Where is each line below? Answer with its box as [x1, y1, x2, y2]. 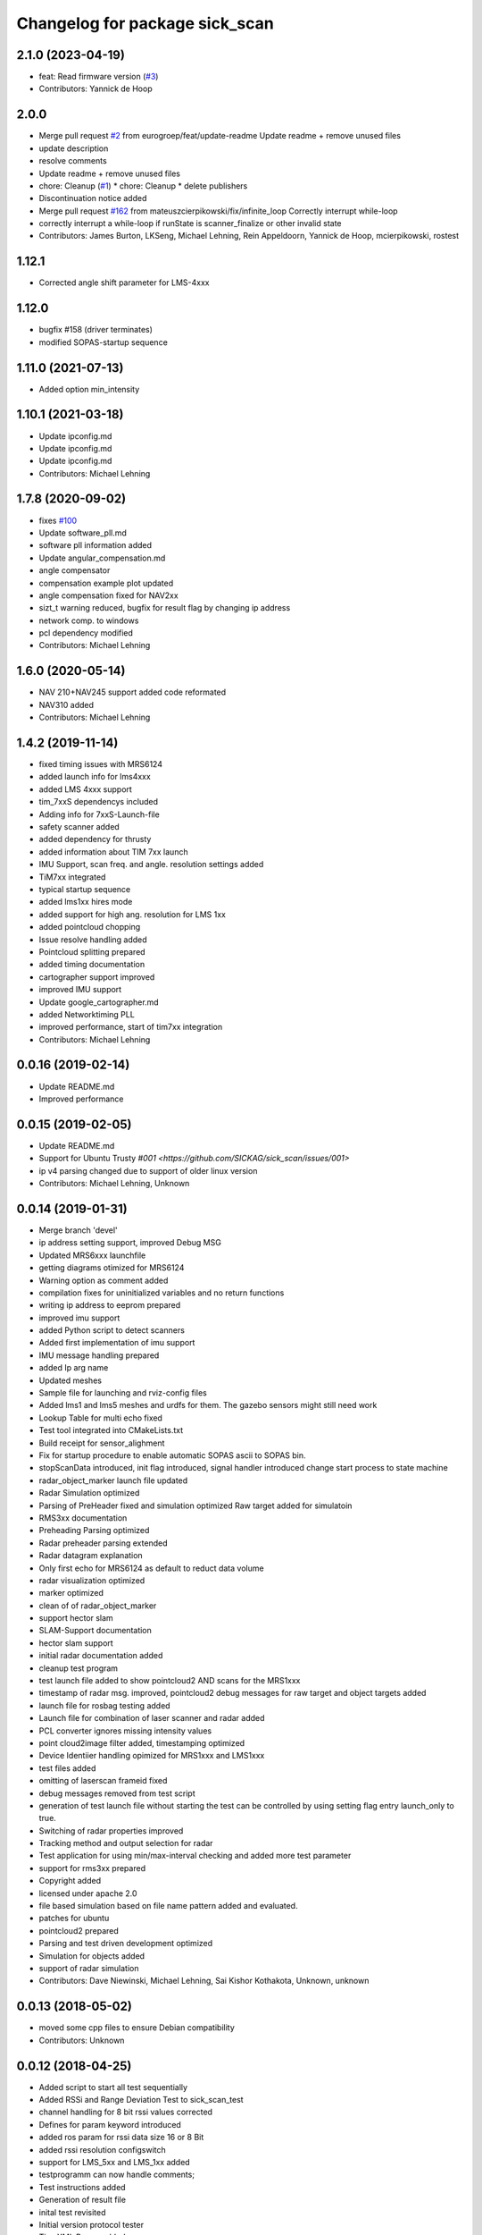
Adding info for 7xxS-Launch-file [38, 809, 160, 820]
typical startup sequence [38, 883, 131, 894]
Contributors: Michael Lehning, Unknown [38, 1178, 190, 1189]
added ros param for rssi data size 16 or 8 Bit [38, 2132, 204, 2143]
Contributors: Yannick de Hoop [38, 83, 153, 94]
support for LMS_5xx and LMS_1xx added [38, 2156, 191, 2167]
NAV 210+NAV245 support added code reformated [38, 687, 227, 697]
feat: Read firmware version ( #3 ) [38, 72, 159, 82]
